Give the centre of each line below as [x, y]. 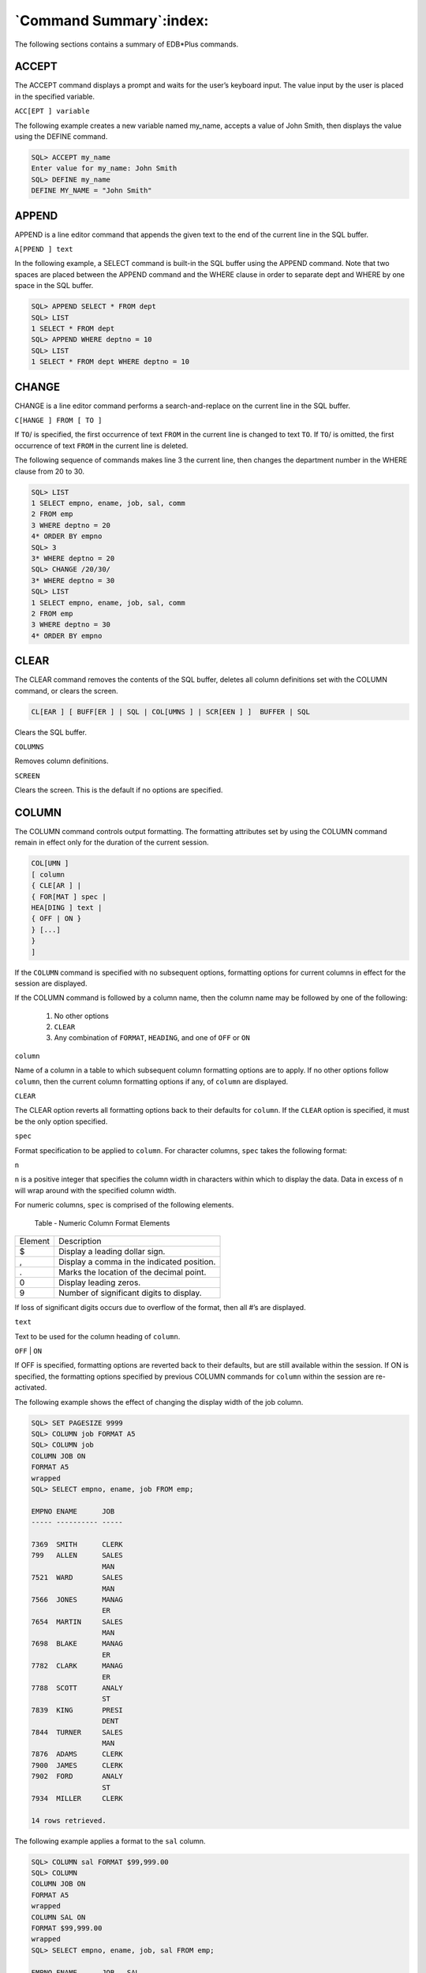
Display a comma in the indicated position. [137, 1261]
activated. [31, 1387]
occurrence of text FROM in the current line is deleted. [101, 445]
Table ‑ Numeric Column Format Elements [102, 1222]
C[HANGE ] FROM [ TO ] [58, 421]
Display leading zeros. [100, 1282]
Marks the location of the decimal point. [133, 1272]
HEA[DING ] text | [67, 907]
